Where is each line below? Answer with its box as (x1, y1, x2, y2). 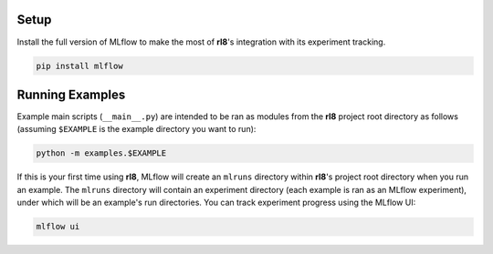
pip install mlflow (36, 60, 123, 71)
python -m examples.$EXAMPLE (36, 148, 167, 158)
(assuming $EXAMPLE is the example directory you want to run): (16, 124, 257, 135)
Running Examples (16, 86, 126, 102)
